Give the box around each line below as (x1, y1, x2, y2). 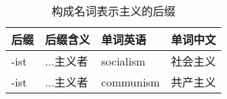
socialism (101, 52, 145, 69)
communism (101, 73, 160, 90)
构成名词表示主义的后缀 (51, 3, 176, 19)
